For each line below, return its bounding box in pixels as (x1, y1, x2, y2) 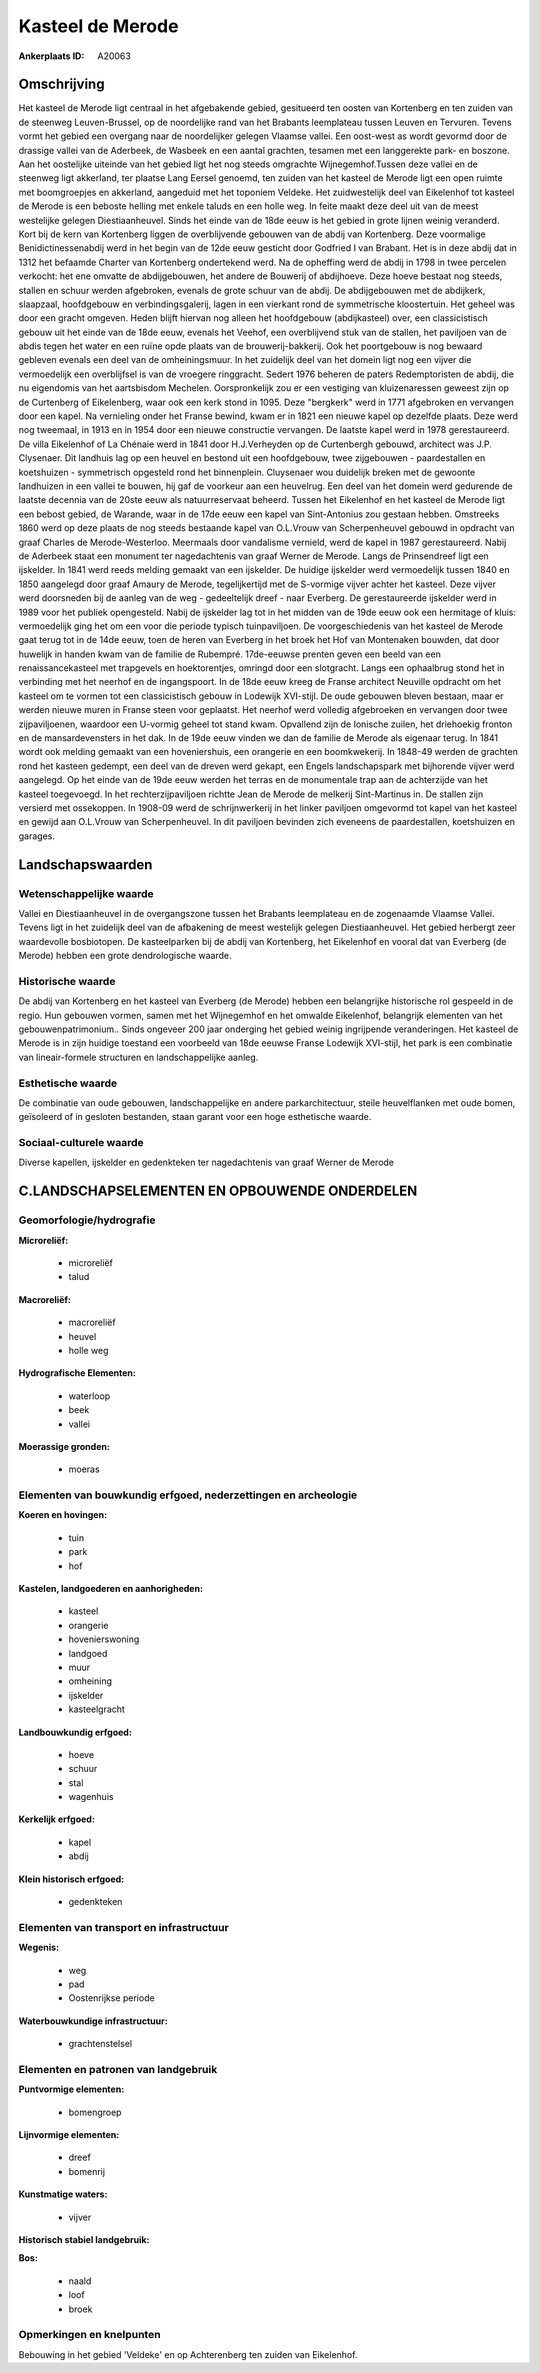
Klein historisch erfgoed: (18, 1873, 125, 1885)
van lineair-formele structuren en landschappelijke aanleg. (18, 1051, 259, 1063)
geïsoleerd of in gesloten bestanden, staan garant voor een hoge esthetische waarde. (18, 1111, 372, 1123)
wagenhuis (68, 1791, 114, 1803)
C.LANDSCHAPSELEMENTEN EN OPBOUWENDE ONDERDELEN (18, 1183, 418, 1200)
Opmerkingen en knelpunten (18, 2328, 161, 2342)
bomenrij (68, 2165, 105, 2177)
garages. (18, 830, 55, 842)
